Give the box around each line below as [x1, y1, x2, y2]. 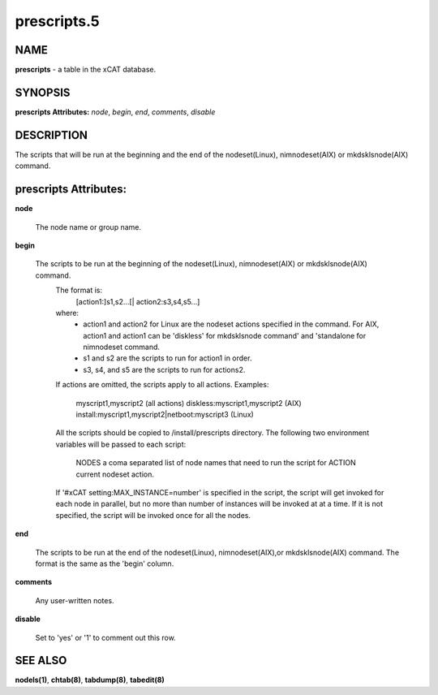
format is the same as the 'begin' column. [35, 559, 174, 568]
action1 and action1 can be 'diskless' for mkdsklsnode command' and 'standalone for [83, 330, 367, 340]
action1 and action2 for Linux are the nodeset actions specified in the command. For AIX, [83, 319, 380, 329]
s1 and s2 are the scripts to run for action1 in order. [83, 353, 252, 363]
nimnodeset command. [83, 342, 161, 352]
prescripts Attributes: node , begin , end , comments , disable [15, 106, 216, 117]
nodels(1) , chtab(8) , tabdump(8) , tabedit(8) [15, 675, 165, 685]
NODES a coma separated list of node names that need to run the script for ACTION [75, 458, 356, 468]
